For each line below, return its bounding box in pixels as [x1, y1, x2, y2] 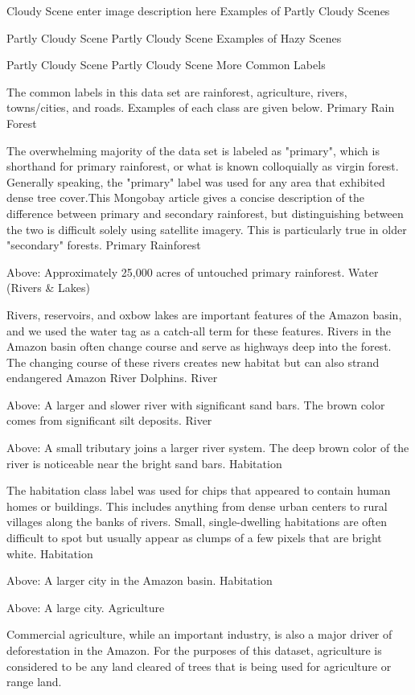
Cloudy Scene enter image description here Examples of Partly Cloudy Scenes [6, 2, 390, 19]
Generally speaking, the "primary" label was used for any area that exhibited [6, 173, 385, 190]
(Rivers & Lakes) [6, 279, 91, 296]
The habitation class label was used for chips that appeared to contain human [6, 482, 391, 499]
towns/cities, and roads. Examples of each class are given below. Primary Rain [6, 99, 395, 116]
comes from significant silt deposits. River [6, 412, 212, 429]
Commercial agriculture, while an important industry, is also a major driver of [6, 626, 392, 643]
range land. [6, 673, 62, 690]
